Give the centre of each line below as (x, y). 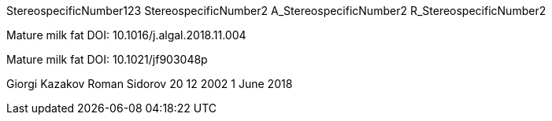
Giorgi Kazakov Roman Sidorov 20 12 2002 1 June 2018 (150, 84)
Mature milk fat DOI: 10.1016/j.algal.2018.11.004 (126, 35)
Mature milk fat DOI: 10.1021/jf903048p (107, 59)
